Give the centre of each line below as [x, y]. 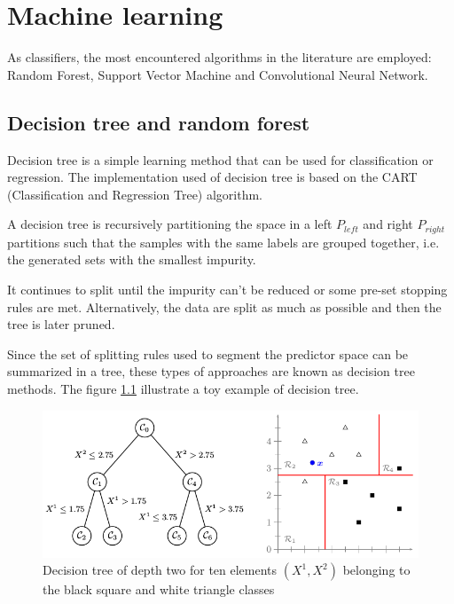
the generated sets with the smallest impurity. [132, 259]
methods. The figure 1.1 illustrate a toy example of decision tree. [183, 388]
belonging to [376, 570]
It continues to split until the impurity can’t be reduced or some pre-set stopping [227, 289]
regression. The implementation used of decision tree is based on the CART [212, 177]
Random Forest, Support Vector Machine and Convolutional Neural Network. [218, 74]
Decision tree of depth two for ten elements [160, 570]
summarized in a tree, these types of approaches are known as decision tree [211, 371]
